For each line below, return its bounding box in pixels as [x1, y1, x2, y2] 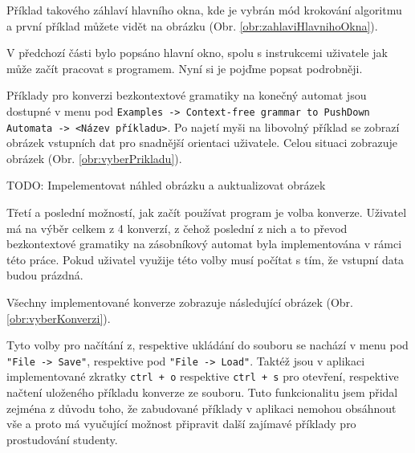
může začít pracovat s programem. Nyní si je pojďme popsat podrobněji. [6, 59, 363, 76]
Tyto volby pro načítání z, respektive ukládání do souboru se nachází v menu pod [6, 337, 409, 353]
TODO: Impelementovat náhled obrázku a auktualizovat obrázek [6, 177, 326, 194]
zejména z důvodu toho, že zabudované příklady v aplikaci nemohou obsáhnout [6, 399, 397, 416]
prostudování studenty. [6, 431, 118, 447]
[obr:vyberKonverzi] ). [6, 309, 111, 326]
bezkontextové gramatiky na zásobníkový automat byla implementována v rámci [6, 235, 402, 252]
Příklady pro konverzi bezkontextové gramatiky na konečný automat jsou [6, 87, 367, 104]
